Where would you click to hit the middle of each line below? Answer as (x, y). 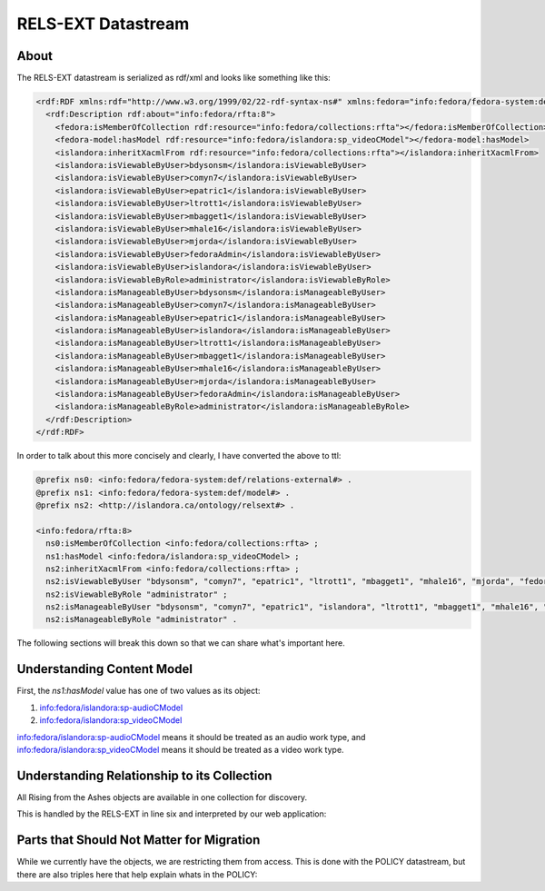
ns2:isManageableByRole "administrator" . (142, 619)
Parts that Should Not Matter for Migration (139, 840)
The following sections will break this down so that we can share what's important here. (181, 643)
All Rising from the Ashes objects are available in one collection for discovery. (162, 797)
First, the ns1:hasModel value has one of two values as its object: (139, 691)
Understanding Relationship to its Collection (144, 775)
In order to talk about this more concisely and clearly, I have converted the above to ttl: (179, 456)
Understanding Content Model (104, 669)
